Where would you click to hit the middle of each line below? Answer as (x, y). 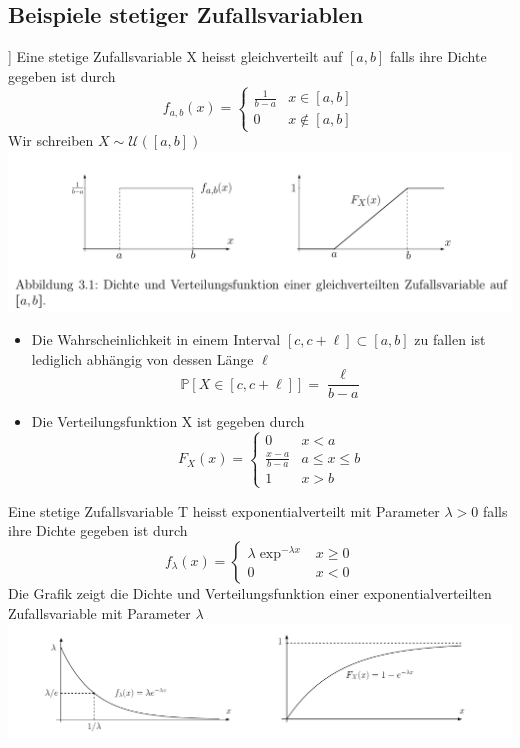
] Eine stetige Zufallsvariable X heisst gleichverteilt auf (175, 56)
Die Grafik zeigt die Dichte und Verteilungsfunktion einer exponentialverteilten (250, 592)
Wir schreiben (51, 140)
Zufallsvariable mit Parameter (99, 612)
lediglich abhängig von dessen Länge (142, 358)
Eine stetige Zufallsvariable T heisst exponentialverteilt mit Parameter (224, 510)
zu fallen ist (450, 338)
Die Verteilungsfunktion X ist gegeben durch (168, 421)
